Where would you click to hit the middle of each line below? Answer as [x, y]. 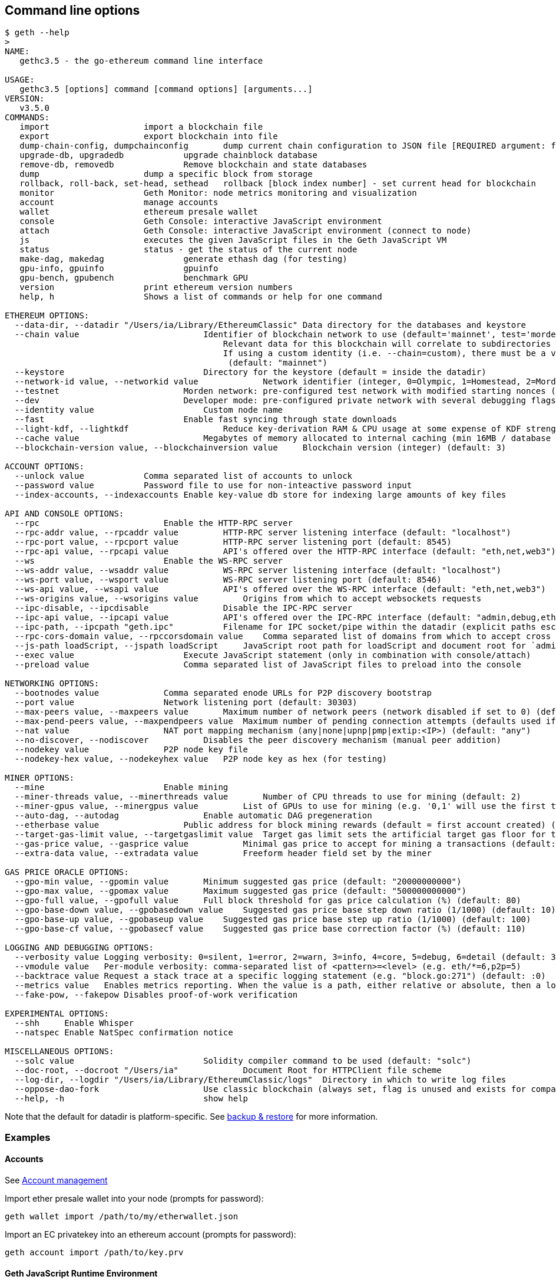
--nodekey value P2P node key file [131, 750]
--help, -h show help [131, 1099]
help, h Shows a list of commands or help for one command [201, 297]
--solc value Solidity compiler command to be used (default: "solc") [243, 1061]
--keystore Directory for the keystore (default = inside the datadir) [250, 372]
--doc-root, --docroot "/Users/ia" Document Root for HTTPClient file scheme [228, 1070]
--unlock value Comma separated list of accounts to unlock [183, 476]
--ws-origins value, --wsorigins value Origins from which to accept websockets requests [248, 599]
